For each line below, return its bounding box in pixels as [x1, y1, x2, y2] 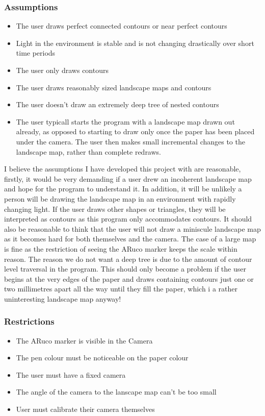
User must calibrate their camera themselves [16, 404, 155, 414]
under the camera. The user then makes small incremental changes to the [16, 136, 245, 146]
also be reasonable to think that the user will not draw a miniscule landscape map [4, 223, 261, 234]
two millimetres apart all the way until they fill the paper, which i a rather [4, 283, 237, 294]
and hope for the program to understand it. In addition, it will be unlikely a [4, 183, 242, 194]
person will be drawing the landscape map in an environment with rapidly [4, 193, 236, 204]
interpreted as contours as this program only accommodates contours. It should [4, 213, 252, 224]
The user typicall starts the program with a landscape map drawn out [16, 116, 235, 127]
